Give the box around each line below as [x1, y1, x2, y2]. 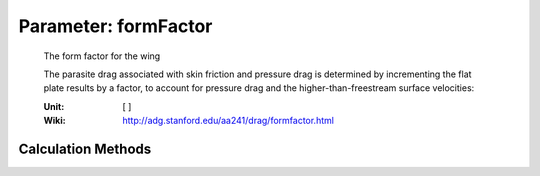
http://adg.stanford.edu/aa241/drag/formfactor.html [122, 115, 335, 127]
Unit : [43, 100, 65, 112]
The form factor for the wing [43, 50, 161, 62]
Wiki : [43, 115, 66, 127]
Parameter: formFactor [18, 15, 213, 37]
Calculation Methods [18, 140, 152, 157]
